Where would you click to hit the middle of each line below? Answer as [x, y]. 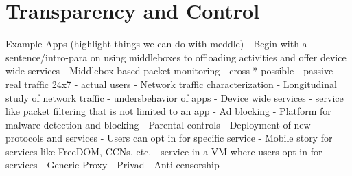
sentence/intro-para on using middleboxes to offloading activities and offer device [176, 57]
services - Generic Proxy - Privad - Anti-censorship [113, 165]
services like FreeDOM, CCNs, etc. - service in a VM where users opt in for [164, 151]
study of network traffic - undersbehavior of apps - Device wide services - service [175, 97]
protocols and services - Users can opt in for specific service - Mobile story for [169, 138]
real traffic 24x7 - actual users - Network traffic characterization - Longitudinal [171, 84]
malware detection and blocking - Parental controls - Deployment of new [158, 124]
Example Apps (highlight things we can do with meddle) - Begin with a [156, 44]
